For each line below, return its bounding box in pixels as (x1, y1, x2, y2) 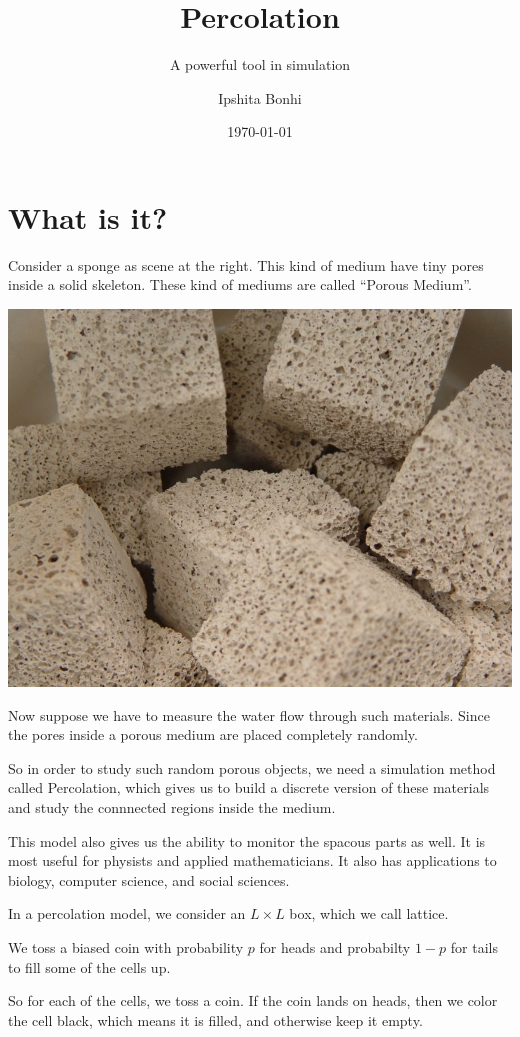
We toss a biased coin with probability (8, 936, 244, 957)
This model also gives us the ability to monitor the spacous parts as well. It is (8, 830, 486, 851)
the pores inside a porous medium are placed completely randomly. (8, 724, 418, 745)
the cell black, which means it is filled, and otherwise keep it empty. (8, 1009, 423, 1030)
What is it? (8, 196, 168, 237)
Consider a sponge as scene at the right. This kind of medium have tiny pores (8, 254, 484, 275)
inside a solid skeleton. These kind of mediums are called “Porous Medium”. (8, 274, 472, 295)
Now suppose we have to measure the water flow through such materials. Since (8, 704, 490, 725)
